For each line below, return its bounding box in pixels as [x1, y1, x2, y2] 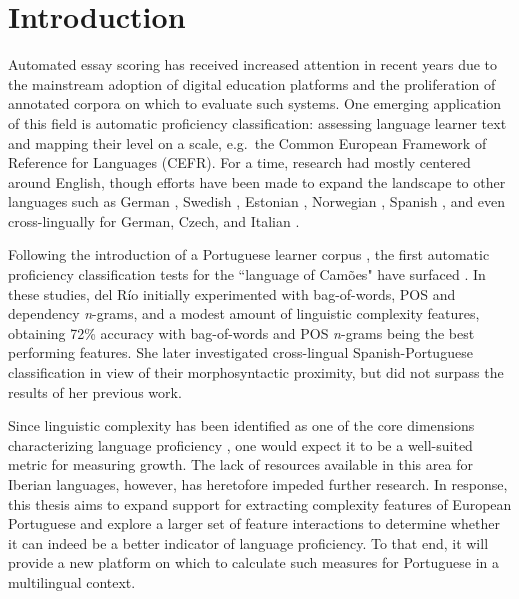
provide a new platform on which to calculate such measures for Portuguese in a [8, 552, 500, 573]
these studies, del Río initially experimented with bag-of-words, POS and [8, 283, 456, 304]
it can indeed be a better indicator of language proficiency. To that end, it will [8, 532, 489, 553]
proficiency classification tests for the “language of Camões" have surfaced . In [8, 264, 486, 285]
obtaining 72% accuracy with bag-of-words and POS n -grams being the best [8, 322, 475, 343]
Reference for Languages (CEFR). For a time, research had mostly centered [8, 152, 471, 173]
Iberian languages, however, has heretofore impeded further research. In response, [8, 474, 508, 494]
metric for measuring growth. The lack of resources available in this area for [8, 454, 473, 475]
